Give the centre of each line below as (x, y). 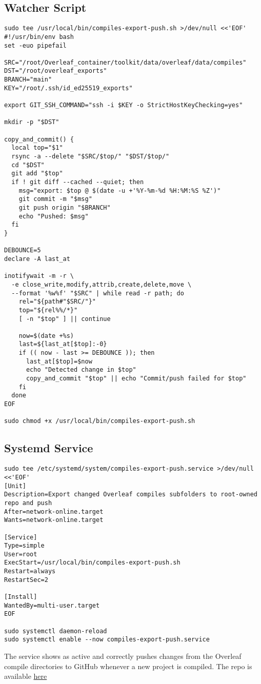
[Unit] (15, 486)
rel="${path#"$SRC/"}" (57, 302)
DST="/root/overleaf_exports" (56, 71)
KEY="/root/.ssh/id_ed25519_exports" (68, 88)
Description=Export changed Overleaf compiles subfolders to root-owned (131, 495)
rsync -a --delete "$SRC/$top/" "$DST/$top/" (91, 157)
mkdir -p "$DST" (32, 122)
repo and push (28, 503)
